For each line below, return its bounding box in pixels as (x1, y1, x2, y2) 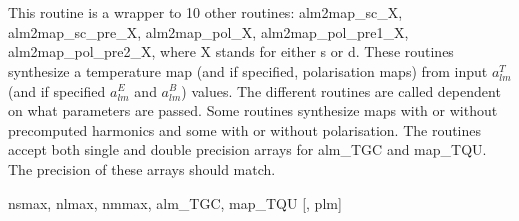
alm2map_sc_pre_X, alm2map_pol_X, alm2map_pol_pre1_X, (8, 21, 409, 42)
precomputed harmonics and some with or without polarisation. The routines (8, 119, 482, 140)
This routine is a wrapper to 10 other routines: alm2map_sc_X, (8, 2, 403, 23)
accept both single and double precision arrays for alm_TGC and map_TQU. (8, 139, 487, 160)
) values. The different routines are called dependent (181, 80, 501, 101)
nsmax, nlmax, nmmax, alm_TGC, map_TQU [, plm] (8, 192, 342, 213)
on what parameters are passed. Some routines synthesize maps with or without (8, 100, 498, 121)
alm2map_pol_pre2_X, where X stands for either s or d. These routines (8, 41, 454, 62)
